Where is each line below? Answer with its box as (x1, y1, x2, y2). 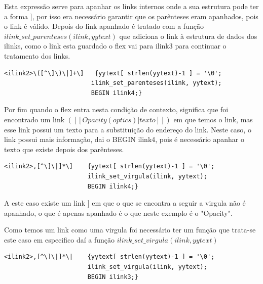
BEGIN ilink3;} (87, 273, 138, 280)
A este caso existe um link (4, 198, 86, 208)
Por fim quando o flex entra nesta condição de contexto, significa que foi (4, 104, 229, 115)
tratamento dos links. (4, 50, 70, 61)
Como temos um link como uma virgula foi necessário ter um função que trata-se (4, 224, 256, 235)
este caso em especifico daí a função (4, 234, 115, 245)
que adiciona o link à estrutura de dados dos (119, 30, 257, 41)
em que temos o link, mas (173, 114, 253, 124)
